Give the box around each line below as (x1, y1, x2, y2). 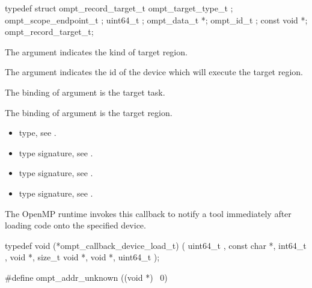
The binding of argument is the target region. (5, 106, 173, 118)
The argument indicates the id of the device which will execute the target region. (5, 66, 303, 78)
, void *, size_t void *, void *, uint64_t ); (5, 251, 160, 263)
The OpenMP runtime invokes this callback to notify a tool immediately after (5, 207, 292, 219)
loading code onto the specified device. (5, 219, 146, 231)
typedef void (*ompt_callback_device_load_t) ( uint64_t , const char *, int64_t (5, 239, 307, 251)
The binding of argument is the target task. (5, 85, 165, 98)
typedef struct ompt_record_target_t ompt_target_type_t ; (5, 2, 233, 14)
